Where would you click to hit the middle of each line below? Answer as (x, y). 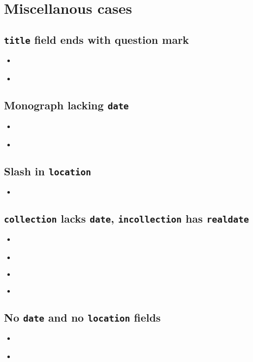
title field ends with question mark (96, 39)
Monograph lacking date (66, 105)
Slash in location (47, 171)
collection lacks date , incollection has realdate (126, 218)
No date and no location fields (82, 317)
